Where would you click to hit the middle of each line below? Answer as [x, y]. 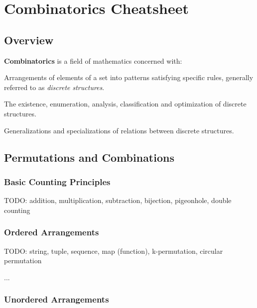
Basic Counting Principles [57, 181]
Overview [29, 40]
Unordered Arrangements [57, 299]
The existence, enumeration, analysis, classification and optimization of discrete [125, 104]
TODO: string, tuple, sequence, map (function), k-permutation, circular [114, 251]
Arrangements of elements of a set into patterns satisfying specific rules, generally [129, 77]
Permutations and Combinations [89, 157]
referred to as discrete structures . [54, 87]
